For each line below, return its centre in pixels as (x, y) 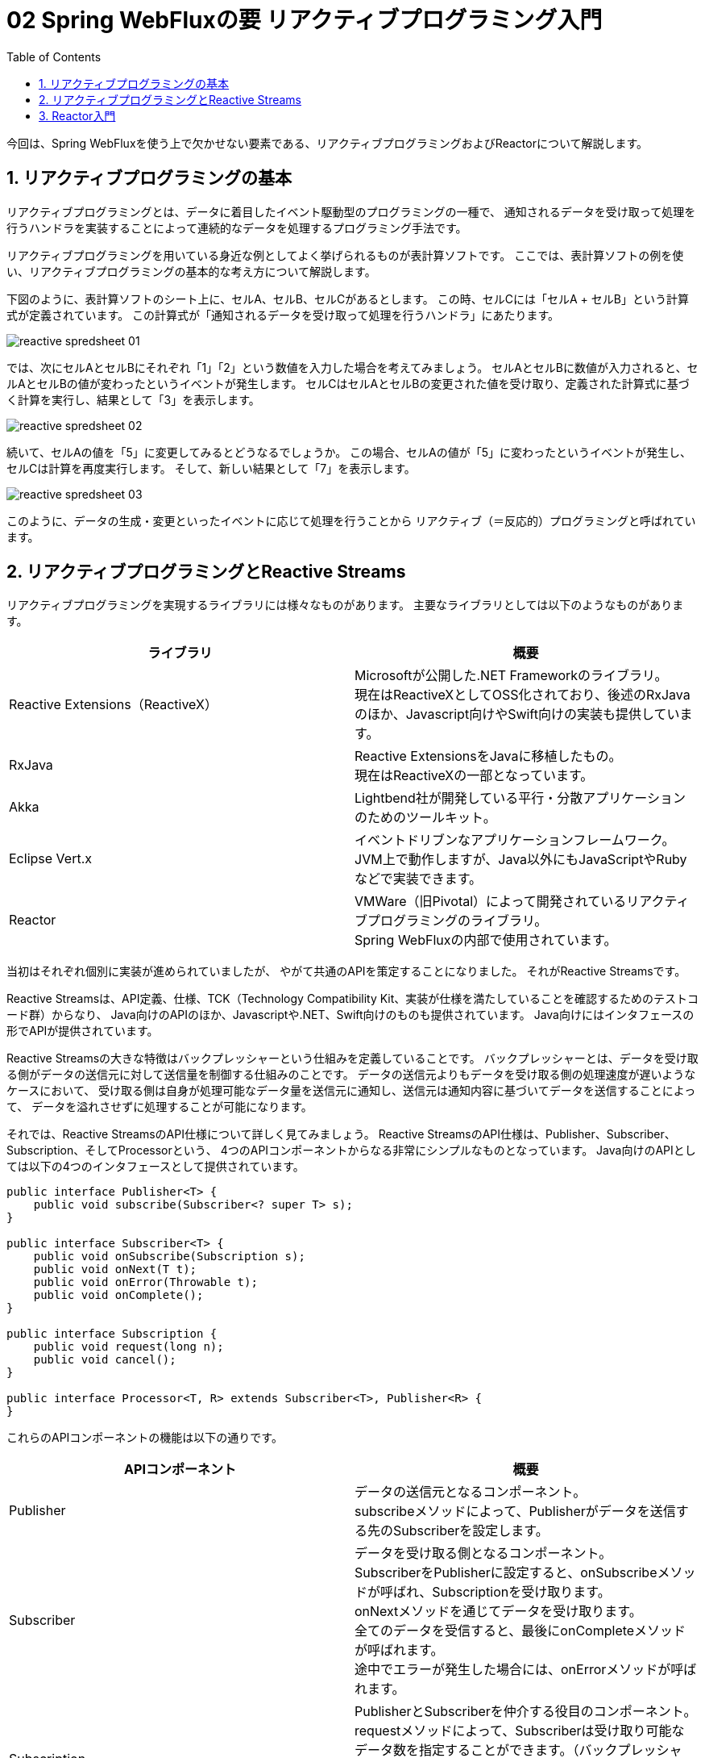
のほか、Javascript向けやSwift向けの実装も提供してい (517, 714)
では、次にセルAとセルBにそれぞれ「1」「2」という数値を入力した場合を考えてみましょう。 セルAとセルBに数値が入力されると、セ (352, 367)
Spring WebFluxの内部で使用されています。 (486, 940)
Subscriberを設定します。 (471, 1531)
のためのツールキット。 (425, 818)
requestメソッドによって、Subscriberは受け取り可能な (520, 1731)
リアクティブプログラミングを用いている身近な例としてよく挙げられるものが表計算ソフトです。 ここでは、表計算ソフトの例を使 (345, 255)
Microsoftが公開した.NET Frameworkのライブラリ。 (511, 676)
